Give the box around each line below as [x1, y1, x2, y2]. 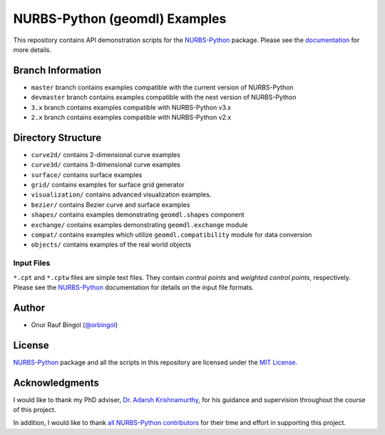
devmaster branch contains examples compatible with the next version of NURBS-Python [31, 93, 297, 101]
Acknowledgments [13, 376, 100, 389]
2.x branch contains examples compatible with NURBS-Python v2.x [31, 113, 232, 121]
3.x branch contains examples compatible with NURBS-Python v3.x [31, 103, 232, 111]
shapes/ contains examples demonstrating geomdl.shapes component [31, 211, 245, 219]
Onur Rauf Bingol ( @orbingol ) [31, 320, 118, 329]
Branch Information [13, 64, 101, 76]
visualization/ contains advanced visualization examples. [31, 190, 212, 199]
